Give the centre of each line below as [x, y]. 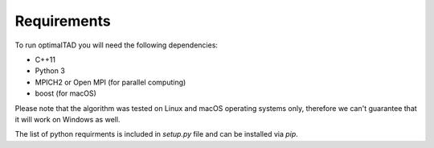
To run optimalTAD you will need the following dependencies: [117, 45]
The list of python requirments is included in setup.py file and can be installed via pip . [157, 134]
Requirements [63, 21]
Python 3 [50, 71]
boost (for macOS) [66, 93]
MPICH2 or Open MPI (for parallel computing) [111, 82]
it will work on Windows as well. [68, 119]
